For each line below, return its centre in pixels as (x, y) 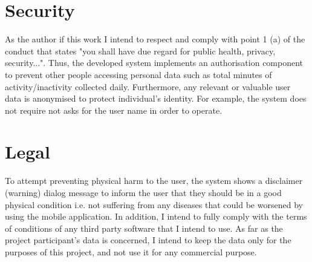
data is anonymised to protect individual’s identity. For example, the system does (156, 98)
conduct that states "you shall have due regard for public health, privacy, (140, 51)
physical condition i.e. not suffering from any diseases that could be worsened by (154, 204)
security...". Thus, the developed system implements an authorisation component (154, 63)
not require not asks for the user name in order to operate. (114, 110)
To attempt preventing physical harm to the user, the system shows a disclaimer (154, 181)
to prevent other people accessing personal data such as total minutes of (138, 74)
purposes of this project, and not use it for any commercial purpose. (131, 251)
